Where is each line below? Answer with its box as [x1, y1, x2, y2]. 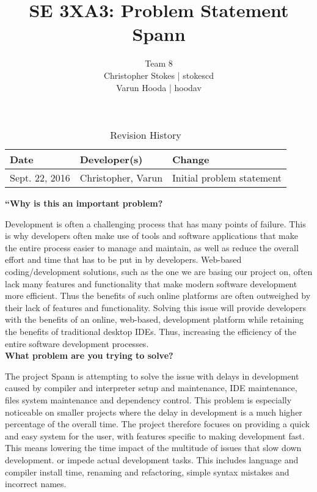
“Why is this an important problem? [5, 197, 163, 210]
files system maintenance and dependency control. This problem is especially [5, 394, 292, 406]
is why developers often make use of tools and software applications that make [5, 229, 299, 242]
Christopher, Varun [79, 171, 163, 185]
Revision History [110, 128, 181, 142]
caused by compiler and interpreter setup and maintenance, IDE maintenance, [5, 381, 297, 394]
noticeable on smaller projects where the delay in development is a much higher [5, 405, 302, 418]
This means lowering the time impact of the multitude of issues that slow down [5, 441, 302, 454]
